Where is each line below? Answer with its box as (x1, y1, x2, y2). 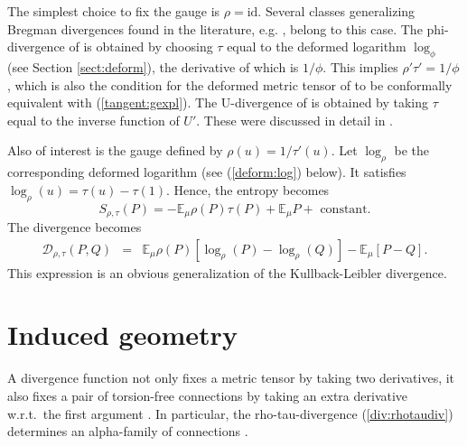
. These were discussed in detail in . (196, 110, 393, 129)
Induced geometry (7, 316, 238, 353)
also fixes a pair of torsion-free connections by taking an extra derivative (7, 386, 408, 404)
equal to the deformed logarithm (227, 37, 406, 56)
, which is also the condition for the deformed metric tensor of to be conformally (7, 75, 453, 94)
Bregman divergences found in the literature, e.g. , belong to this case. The (7, 19, 423, 38)
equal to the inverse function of (7, 110, 180, 129)
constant (320, 202, 368, 216)
